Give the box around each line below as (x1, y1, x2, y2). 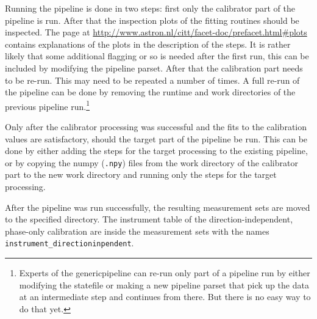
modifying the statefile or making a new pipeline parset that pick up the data (19, 278, 309, 291)
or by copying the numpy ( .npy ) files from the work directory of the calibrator (5, 156, 298, 169)
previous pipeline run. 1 (5, 98, 90, 112)
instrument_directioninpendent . (5, 237, 134, 249)
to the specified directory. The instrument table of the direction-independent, (5, 213, 293, 226)
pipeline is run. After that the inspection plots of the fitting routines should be (5, 13, 299, 26)
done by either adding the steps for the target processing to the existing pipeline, (5, 144, 308, 157)
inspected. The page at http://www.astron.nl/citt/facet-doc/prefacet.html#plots (5, 26, 307, 38)
